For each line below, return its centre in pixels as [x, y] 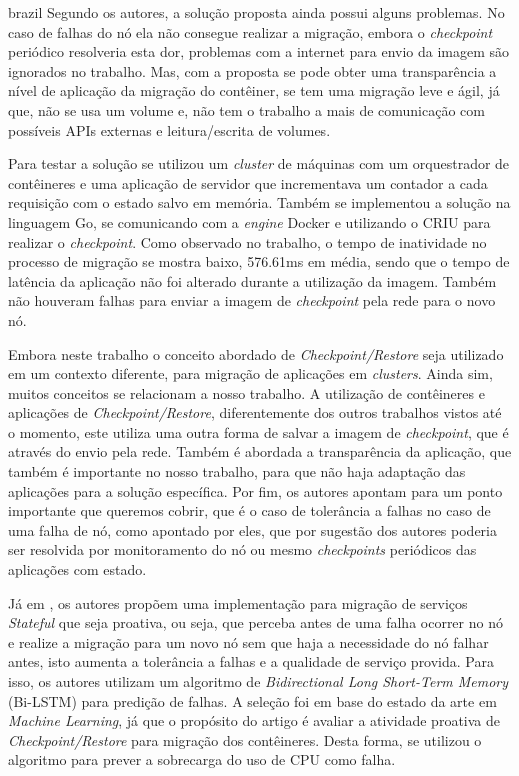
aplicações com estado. [77, 569]
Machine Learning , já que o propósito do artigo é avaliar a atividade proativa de [254, 720]
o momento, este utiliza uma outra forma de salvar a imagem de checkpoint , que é [258, 431]
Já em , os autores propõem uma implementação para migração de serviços [238, 602]
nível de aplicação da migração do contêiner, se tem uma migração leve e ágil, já [254, 90]
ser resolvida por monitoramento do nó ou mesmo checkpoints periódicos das [242, 549]
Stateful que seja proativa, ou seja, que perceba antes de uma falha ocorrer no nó [255, 622]
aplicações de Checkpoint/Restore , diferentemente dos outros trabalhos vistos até [255, 412]
